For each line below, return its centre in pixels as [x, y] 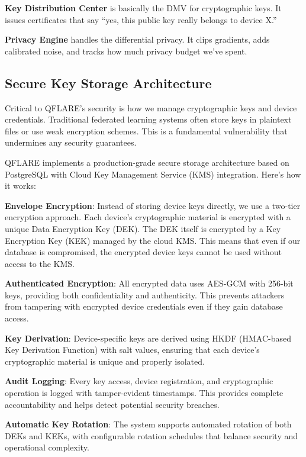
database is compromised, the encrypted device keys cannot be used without [143, 252]
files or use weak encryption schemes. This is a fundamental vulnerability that [146, 131]
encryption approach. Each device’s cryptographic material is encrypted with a [148, 217]
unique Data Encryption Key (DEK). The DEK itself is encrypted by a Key [143, 228]
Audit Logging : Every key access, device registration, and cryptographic [139, 381]
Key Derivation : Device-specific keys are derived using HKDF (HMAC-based [148, 338]
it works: [21, 186]
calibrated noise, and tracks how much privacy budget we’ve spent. [126, 51]
